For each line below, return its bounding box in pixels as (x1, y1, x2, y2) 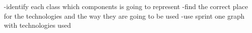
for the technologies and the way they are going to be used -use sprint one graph (4, 11, 245, 21)
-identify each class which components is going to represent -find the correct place (4, 1, 248, 11)
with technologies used (4, 20, 71, 30)
